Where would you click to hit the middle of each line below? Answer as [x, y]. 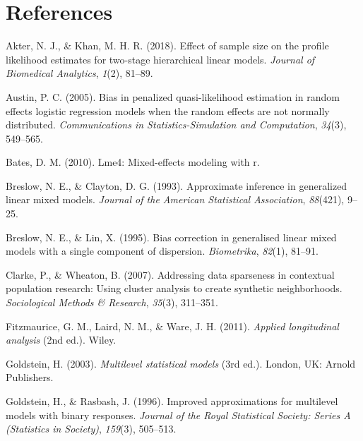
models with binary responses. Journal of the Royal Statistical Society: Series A [178, 415]
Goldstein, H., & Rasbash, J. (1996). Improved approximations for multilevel [172, 401]
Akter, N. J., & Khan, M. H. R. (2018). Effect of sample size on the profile [167, 46]
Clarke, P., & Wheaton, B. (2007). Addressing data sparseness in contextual [170, 274]
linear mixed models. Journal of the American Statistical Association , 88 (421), [175, 199]
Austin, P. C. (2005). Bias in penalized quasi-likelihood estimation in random [173, 96]
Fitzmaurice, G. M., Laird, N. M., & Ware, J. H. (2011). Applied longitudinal [172, 326]
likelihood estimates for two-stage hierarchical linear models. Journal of [160, 59]
